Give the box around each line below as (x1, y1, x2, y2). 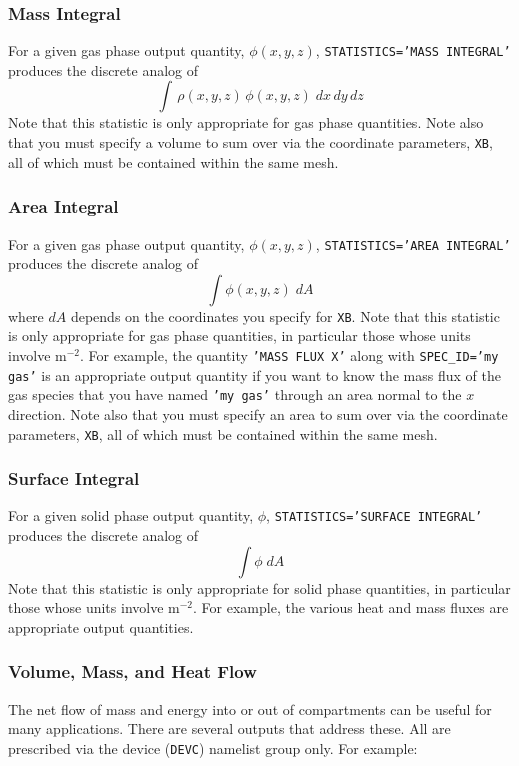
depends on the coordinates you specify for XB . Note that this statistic (70, 305, 500, 326)
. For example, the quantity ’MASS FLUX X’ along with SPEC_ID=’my (80, 345, 499, 366)
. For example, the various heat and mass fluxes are (193, 597, 509, 618)
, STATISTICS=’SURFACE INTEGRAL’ (266, 505, 483, 526)
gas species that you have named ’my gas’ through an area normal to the (8, 384, 462, 405)
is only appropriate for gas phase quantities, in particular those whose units (8, 325, 471, 346)
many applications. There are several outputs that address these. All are (8, 718, 451, 739)
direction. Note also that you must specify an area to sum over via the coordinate (8, 404, 508, 424)
